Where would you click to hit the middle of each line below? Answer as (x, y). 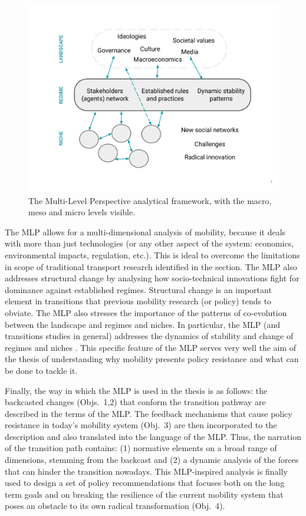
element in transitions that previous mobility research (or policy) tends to (138, 301)
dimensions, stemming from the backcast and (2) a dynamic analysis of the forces (152, 460)
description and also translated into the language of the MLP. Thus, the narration (153, 436)
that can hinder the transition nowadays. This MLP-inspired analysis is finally (146, 471)
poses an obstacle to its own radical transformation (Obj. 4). (115, 506)
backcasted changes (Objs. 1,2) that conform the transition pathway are (135, 402)
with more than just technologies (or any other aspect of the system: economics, (149, 243)
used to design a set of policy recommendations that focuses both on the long (145, 483)
